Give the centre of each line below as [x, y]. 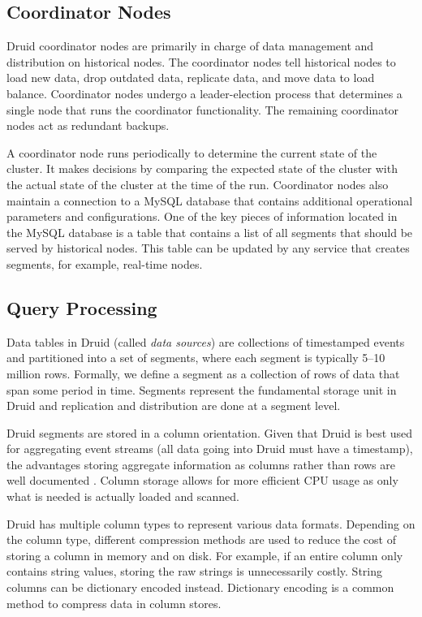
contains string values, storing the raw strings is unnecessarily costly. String [195, 571]
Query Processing [82, 307]
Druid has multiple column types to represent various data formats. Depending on [211, 523]
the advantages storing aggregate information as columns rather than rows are [201, 464]
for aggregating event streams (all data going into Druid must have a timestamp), [210, 449]
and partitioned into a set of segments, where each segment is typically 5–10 [196, 358]
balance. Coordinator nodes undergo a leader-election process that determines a [205, 93]
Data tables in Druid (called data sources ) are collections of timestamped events [206, 341]
